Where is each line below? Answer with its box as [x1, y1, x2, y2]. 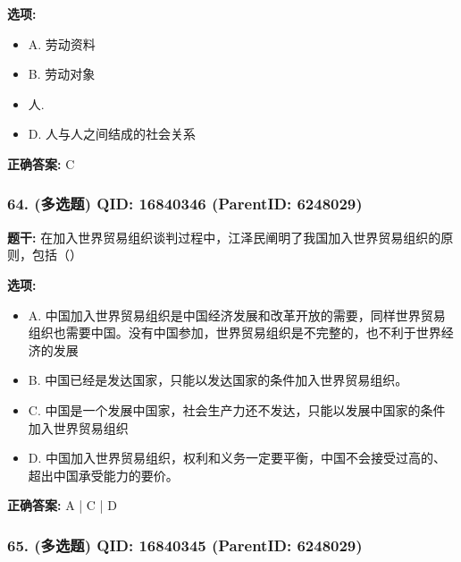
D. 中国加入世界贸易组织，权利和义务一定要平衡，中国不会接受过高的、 [28, 448, 447, 467]
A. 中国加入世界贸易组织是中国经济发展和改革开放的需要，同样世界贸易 [28, 305, 446, 324]
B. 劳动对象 [28, 64, 96, 83]
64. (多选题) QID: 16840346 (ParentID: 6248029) [7, 192, 363, 215]
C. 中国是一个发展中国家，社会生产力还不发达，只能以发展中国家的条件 [28, 400, 446, 419]
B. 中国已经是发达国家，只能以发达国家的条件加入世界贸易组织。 [28, 370, 408, 389]
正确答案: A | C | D [7, 496, 117, 515]
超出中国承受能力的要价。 [28, 465, 179, 484]
